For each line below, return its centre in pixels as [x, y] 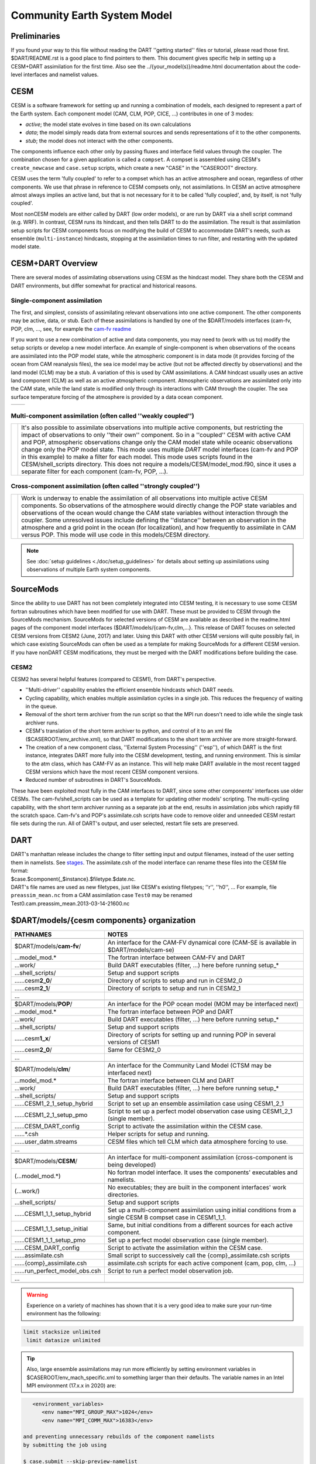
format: [20, 871]
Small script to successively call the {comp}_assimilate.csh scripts [199, 1255]
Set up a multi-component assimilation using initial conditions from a [202, 1210]
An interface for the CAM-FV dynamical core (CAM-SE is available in [202, 942]
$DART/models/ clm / [42, 1069]
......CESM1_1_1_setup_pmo [50, 1240]
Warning [37, 1295]
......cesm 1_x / [32, 1038]
